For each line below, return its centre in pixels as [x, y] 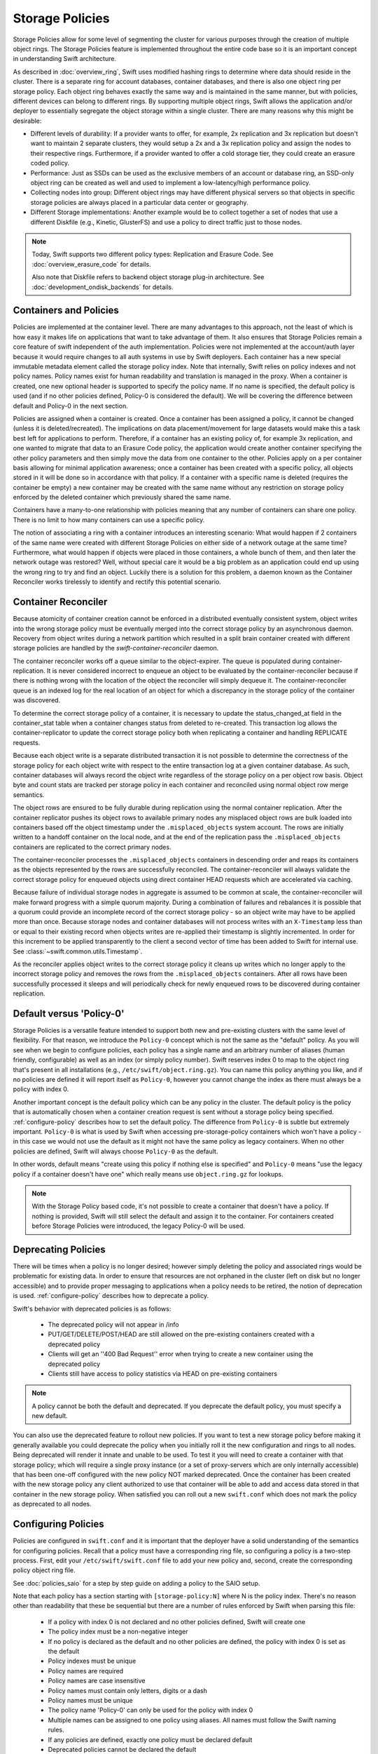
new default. [50, 1416]
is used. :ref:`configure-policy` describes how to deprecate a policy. [111, 1296]
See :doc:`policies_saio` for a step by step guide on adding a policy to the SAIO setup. [136, 1583]
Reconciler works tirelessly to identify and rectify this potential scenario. [117, 582]
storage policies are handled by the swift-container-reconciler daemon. [116, 648]
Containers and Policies [66, 310]
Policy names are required [86, 1671]
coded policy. [50, 163]
